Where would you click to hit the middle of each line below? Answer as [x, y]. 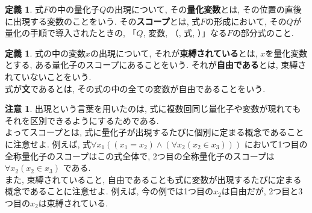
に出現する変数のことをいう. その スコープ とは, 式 [103, 21]
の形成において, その [246, 21]
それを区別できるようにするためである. [82, 120]
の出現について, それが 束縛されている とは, [174, 53]
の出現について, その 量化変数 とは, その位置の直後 [204, 9]
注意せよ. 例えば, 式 [52, 144]
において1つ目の [276, 144]
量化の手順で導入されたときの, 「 [71, 33]
